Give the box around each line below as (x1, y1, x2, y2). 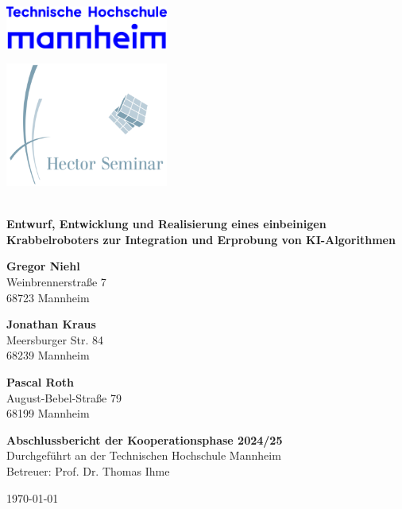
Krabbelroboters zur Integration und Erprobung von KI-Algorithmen (6, 231, 396, 247)
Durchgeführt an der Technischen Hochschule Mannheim (6, 447, 281, 464)
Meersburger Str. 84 (6, 331, 103, 348)
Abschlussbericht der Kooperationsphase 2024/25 (6, 431, 283, 448)
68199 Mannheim (6, 405, 90, 422)
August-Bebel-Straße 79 (6, 389, 122, 406)
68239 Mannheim (6, 347, 90, 363)
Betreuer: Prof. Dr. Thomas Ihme (6, 462, 170, 479)
